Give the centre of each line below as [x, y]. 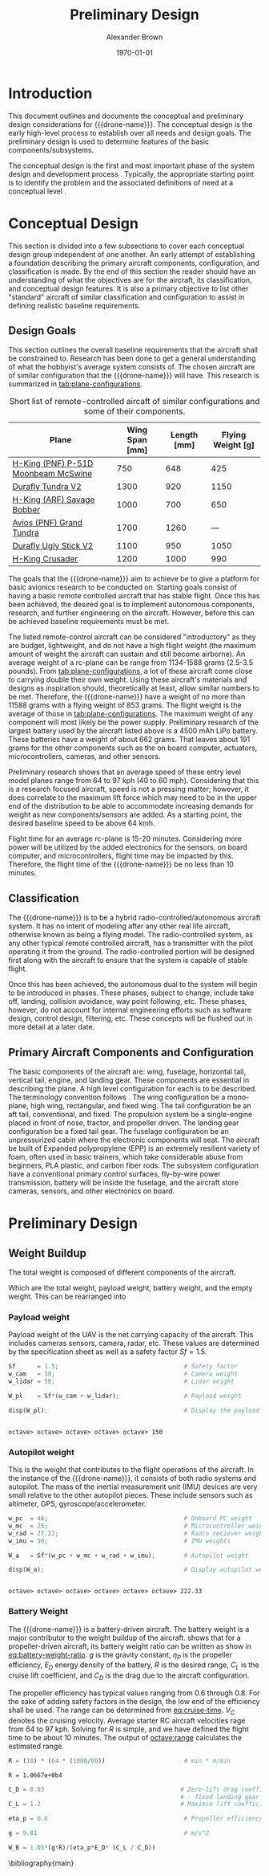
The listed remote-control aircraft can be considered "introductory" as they [132, 637]
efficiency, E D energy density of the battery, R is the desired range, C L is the [134, 1666]
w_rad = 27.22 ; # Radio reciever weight [137, 1533]
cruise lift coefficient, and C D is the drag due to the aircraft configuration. [129, 1676]
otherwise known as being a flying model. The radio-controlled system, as [131, 935]
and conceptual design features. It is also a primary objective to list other [128, 288]
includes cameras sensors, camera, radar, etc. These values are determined [134, 1344]
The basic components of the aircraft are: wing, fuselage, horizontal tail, [127, 1072]
